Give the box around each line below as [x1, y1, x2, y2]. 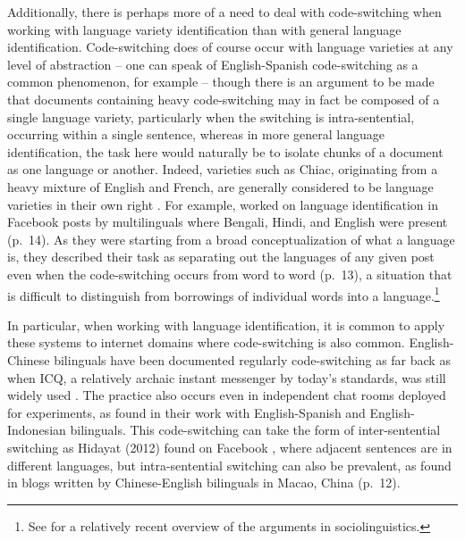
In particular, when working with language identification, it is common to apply [7, 315, 445, 334]
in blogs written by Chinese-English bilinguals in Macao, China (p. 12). [7, 473, 401, 492]
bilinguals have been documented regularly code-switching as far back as [54, 350, 451, 369]
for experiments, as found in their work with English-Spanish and [7, 403, 366, 421]
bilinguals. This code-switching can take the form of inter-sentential [70, 420, 441, 439]
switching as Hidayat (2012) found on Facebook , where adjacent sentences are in [7, 437, 452, 456]
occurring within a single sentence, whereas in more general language [7, 125, 385, 144]
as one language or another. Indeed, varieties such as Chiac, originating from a [7, 160, 438, 179]
